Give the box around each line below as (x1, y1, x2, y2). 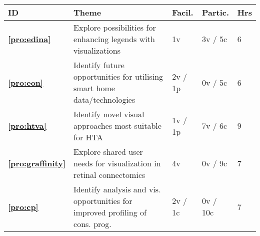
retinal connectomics (73, 169, 145, 180)
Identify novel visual (73, 108, 144, 120)
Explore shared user (73, 146, 143, 157)
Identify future (73, 59, 124, 71)
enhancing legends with (73, 33, 155, 45)
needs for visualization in (73, 157, 161, 169)
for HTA (73, 131, 103, 143)
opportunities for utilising (73, 71, 163, 82)
